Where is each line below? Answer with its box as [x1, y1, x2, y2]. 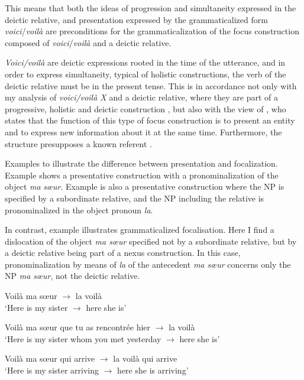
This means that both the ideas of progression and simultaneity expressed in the [5, 2, 296, 14]
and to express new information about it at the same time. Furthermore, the [5, 125, 282, 138]
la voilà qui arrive [113, 352, 177, 365]
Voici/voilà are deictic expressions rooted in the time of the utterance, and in [5, 56, 286, 69]
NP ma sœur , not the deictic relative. [5, 269, 140, 282]
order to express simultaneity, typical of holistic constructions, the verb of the [5, 67, 286, 80]
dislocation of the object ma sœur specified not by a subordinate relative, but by [5, 235, 297, 247]
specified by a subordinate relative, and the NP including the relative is [5, 191, 264, 204]
